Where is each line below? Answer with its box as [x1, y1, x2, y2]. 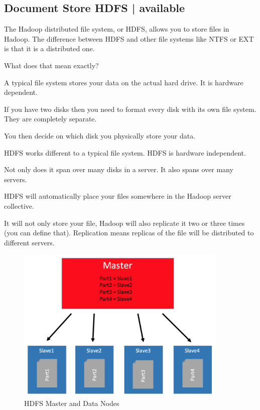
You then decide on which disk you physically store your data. [4, 130, 196, 141]
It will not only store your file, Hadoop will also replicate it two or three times [4, 217, 245, 228]
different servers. [4, 237, 55, 247]
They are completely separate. [4, 113, 97, 124]
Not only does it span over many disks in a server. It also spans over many [4, 164, 233, 175]
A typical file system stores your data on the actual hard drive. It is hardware [4, 77, 243, 87]
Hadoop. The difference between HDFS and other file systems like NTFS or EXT [4, 33, 254, 44]
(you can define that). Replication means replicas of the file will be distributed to [4, 227, 254, 238]
